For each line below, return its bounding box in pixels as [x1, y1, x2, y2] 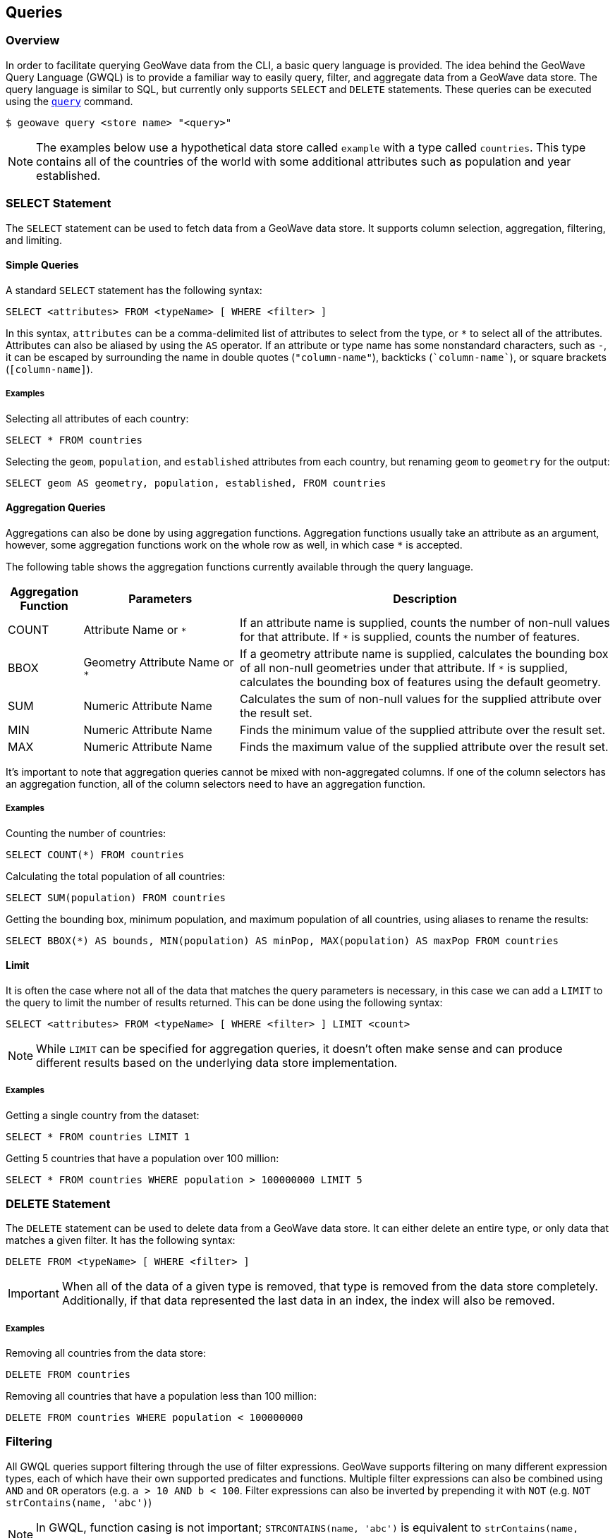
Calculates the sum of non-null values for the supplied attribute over [239, 691, 602, 706]
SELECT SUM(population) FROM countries [6, 891, 226, 903]
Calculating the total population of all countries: [6, 869, 226, 882]
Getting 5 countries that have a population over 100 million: [6, 1152, 279, 1164]
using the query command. [6, 94, 133, 107]
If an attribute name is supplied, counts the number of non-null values [239, 615, 610, 630]
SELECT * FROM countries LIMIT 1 [6, 1130, 190, 1142]
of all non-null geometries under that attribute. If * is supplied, [239, 660, 568, 675]
